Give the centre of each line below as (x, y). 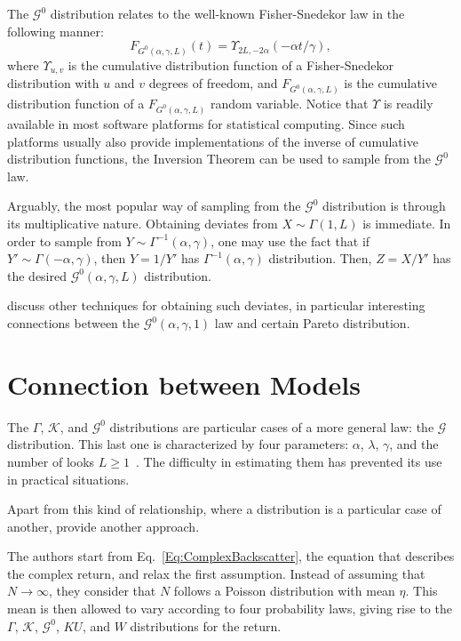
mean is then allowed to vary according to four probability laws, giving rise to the (230, 609)
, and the (414, 444)
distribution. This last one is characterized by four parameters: (178, 444)
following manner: (56, 31)
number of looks (51, 461)
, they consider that (102, 591)
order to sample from (64, 240)
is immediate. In (407, 224)
